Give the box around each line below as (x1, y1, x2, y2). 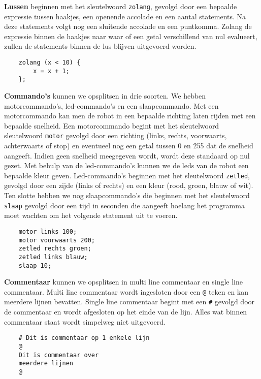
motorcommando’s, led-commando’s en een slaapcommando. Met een (4, 100, 219, 111)
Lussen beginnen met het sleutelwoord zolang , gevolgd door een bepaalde (4, 1, 237, 11)
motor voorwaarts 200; (18, 236, 95, 244)
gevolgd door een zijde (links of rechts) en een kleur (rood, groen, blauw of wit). (4, 180, 253, 191)
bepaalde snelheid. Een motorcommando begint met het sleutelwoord (4, 120, 219, 131)
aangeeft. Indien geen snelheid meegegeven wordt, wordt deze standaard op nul (4, 150, 250, 161)
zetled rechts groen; (18, 245, 91, 252)
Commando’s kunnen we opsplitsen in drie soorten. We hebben (4, 90, 206, 101)
